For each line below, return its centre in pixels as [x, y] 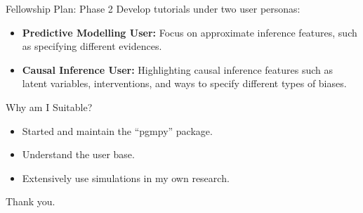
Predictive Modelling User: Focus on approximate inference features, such [190, 32]
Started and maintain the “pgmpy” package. [117, 130]
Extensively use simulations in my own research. [126, 177]
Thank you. [31, 201]
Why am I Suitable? [49, 106]
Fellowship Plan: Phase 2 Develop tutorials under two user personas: [153, 8]
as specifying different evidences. [92, 46]
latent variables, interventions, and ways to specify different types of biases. [184, 83]
